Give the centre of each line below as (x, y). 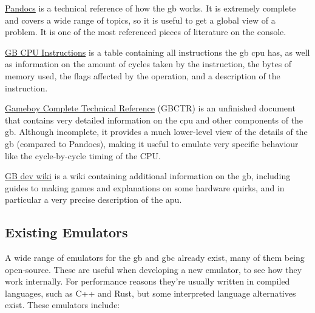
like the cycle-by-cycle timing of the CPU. (83, 155)
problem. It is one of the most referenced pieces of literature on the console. (146, 32)
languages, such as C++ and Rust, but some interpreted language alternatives (151, 293)
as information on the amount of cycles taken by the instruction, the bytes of (148, 64)
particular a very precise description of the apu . (93, 199)
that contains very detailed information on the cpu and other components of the (154, 120)
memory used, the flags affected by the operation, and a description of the (143, 75)
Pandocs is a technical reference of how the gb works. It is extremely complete (151, 8)
